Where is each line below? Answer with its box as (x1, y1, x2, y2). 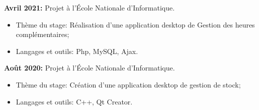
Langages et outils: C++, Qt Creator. (16, 96, 133, 106)
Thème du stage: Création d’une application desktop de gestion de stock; (16, 79, 241, 89)
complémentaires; (16, 29, 69, 39)
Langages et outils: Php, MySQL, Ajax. (16, 45, 138, 56)
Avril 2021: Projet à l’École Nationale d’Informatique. (4, 2, 175, 12)
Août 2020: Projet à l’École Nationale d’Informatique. (4, 62, 175, 73)
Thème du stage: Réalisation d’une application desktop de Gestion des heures (16, 19, 255, 29)
